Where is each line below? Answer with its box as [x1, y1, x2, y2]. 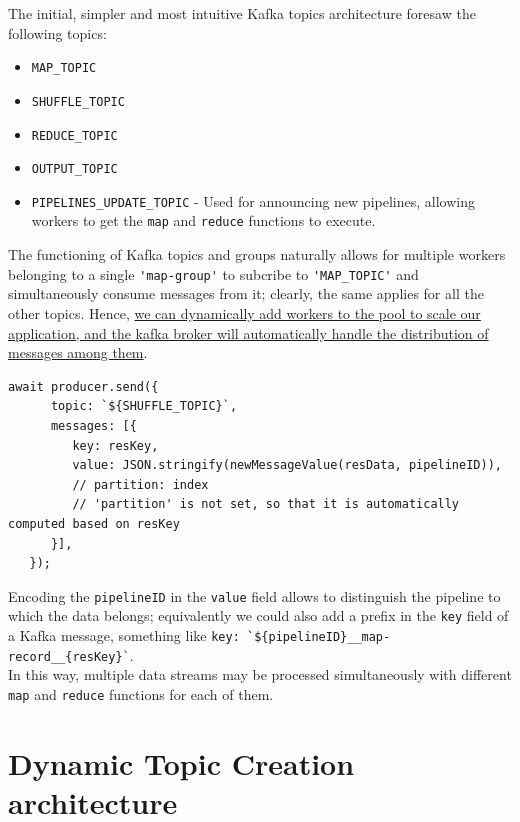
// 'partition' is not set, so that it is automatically [72, 497, 460, 512]
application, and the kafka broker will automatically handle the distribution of [8, 322, 489, 343]
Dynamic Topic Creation [8, 742, 355, 783]
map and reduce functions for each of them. [8, 683, 274, 704]
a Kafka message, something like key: [8, 625, 240, 645]
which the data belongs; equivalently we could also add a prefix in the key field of [8, 605, 509, 626]
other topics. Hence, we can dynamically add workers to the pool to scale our [8, 302, 481, 323]
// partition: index [72, 477, 209, 492]
